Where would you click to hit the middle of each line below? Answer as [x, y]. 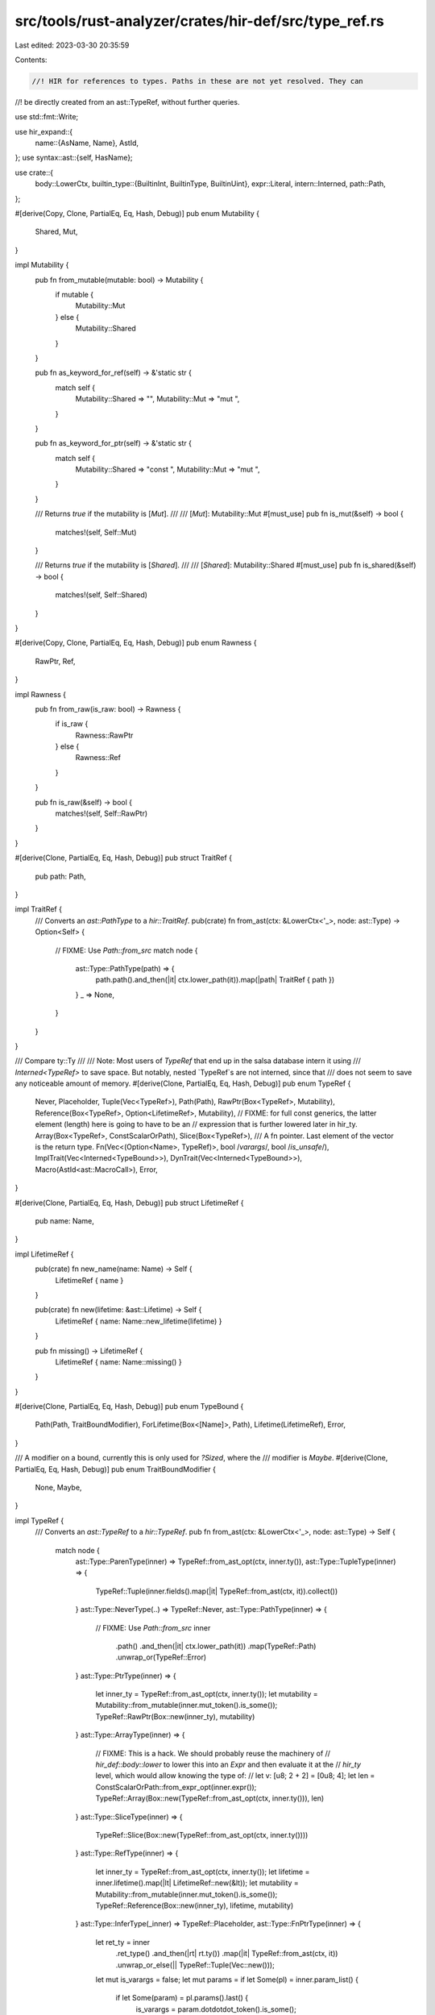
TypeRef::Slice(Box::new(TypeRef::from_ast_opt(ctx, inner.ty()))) [202, 1835]
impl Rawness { [40, 694]
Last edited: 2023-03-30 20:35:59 [72, 45]
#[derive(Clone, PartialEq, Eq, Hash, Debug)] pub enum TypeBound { [129, 1406]
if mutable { [75, 294]
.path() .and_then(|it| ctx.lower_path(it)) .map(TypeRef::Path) [216, 1646]
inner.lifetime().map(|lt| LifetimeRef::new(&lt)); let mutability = [197, 1883]
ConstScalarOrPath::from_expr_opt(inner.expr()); [176, 1787]
